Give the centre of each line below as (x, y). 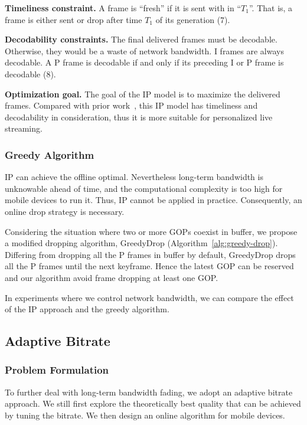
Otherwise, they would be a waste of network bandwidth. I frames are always (144, 50)
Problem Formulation (57, 370)
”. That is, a (271, 8)
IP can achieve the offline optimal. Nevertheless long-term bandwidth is (134, 177)
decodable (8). (30, 73)
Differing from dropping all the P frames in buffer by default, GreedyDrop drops (150, 254)
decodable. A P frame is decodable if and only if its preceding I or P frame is (144, 62)
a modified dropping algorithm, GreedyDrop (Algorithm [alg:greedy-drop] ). (141, 243)
